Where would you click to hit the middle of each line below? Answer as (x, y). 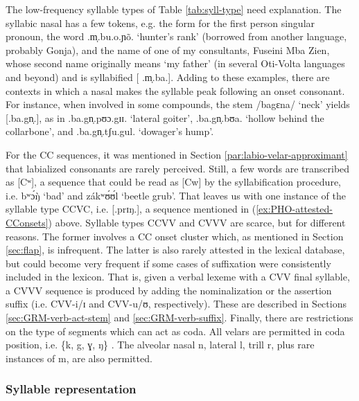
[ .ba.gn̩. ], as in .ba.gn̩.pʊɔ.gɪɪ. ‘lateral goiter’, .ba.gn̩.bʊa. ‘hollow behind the (165, 117)
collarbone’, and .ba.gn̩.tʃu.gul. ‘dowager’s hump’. (110, 131)
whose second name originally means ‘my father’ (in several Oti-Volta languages (175, 63)
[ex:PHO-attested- (294, 209)
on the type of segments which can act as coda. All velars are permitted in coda (175, 331)
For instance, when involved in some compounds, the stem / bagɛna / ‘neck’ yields (178, 104)
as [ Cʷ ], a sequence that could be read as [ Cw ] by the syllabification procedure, (173, 182)
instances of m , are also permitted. (79, 358)
